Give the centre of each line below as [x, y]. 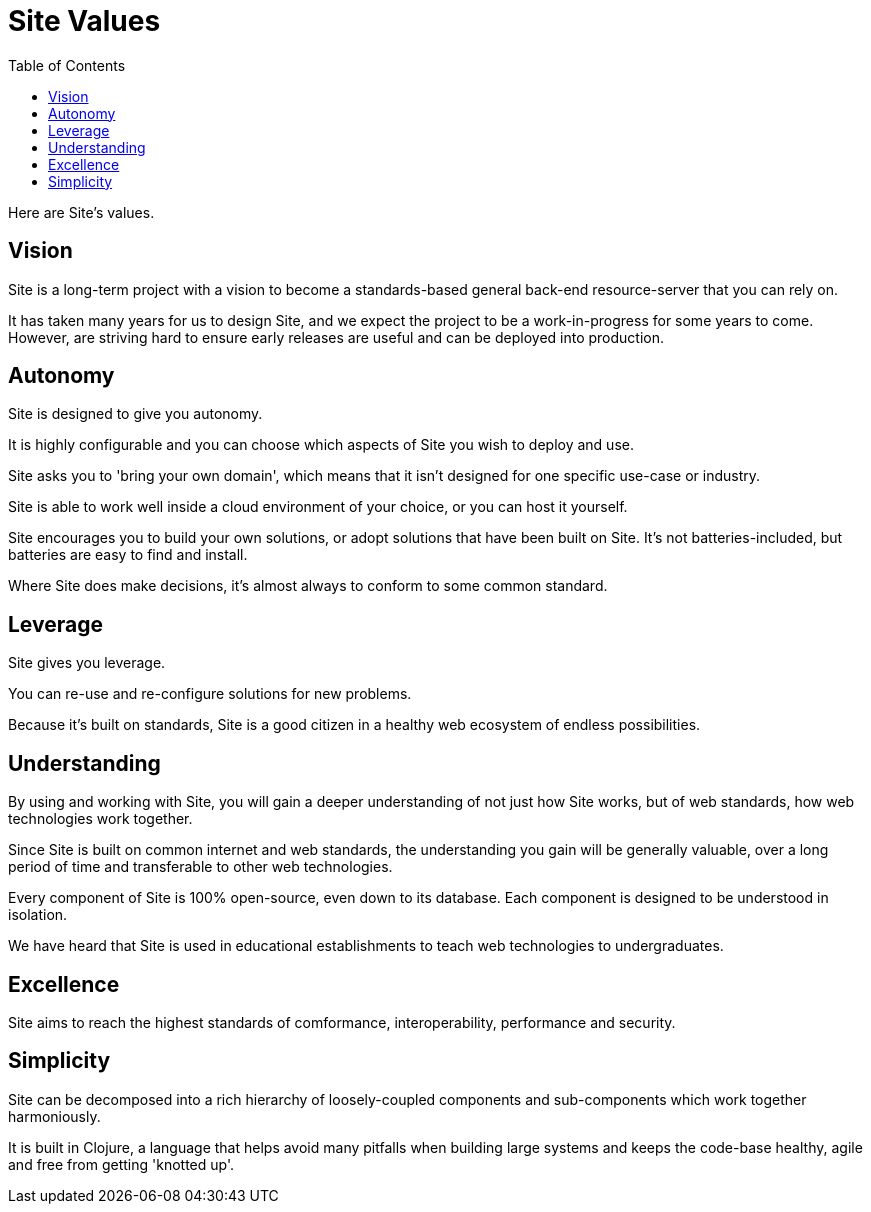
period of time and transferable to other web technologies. [200, 867]
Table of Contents [67, 65]
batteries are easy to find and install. [128, 555]
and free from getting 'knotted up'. [121, 1164]
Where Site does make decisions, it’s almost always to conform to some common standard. [308, 586]
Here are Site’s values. [81, 212]
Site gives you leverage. [87, 663]
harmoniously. [54, 1116]
